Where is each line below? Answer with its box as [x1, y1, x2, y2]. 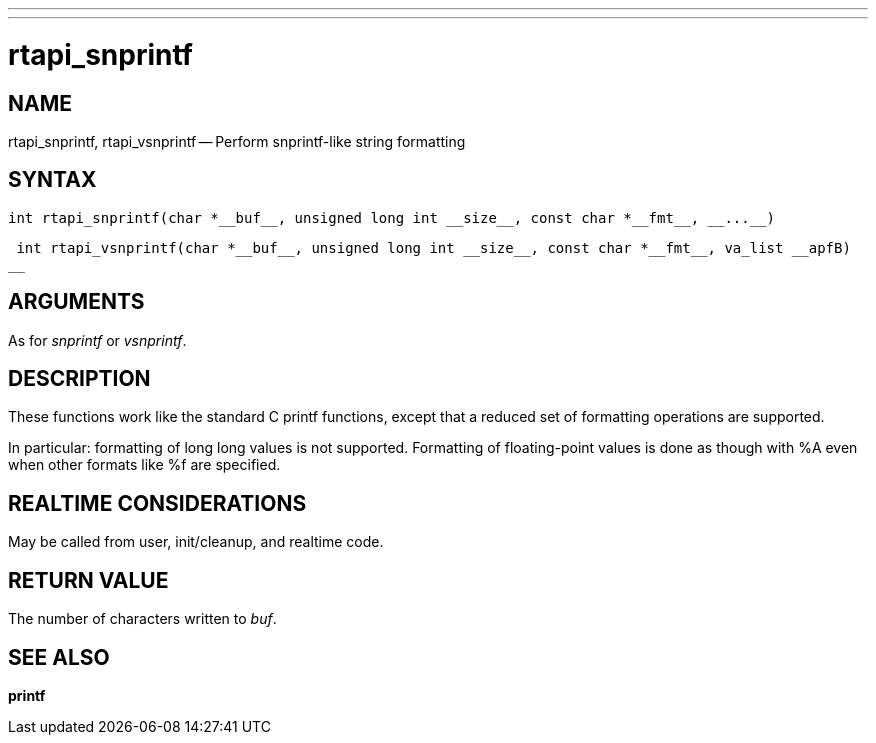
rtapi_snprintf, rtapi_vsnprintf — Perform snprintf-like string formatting [8, 132, 466, 150]
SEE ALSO [8, 644, 110, 670]
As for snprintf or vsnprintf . [8, 331, 187, 349]
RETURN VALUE [8, 567, 169, 593]
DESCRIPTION [8, 366, 151, 392]
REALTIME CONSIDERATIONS [8, 490, 307, 516]
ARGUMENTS [8, 289, 145, 315]
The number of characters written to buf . [8, 610, 277, 628]
